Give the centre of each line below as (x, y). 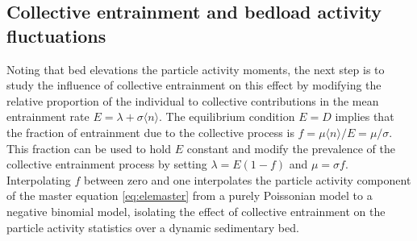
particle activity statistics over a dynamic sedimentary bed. (153, 227)
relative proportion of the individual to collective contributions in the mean (193, 100)
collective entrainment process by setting (107, 164)
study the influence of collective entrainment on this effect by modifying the (194, 85)
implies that (365, 116)
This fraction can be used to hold (89, 148)
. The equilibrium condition (227, 116)
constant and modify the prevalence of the (291, 148)
